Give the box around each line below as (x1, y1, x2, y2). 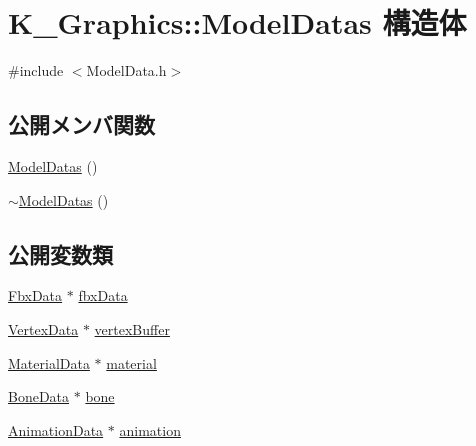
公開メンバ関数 (8, 109, 155, 140)
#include (8, 60, 64, 81)
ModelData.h (86, 60, 167, 81)
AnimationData (8, 419, 104, 440)
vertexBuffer (94, 318, 170, 339)
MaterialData (8, 352, 90, 373)
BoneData (8, 386, 70, 407)
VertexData (8, 318, 79, 339)
